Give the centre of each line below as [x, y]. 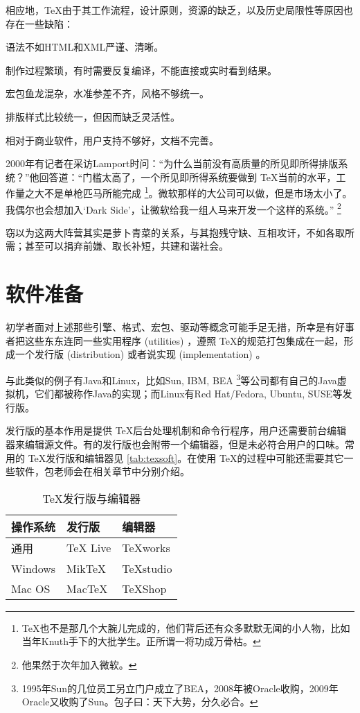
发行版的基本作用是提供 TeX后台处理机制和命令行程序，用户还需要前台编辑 [176, 430]
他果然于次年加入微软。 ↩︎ [79, 664]
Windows [34, 568]
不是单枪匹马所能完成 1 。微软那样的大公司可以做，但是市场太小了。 [198, 192]
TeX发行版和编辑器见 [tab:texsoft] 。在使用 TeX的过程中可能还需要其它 [186, 457]
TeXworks [146, 548]
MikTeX [87, 568]
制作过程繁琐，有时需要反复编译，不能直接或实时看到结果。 [141, 70]
